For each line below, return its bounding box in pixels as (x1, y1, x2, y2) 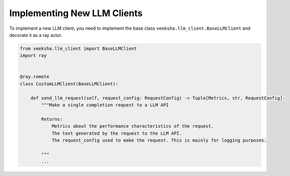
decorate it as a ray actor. (9, 32, 62, 38)
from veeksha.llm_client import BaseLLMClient (20, 45, 137, 51)
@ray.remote (20, 74, 50, 80)
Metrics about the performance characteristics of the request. (51, 124, 214, 129)
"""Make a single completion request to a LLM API (41, 102, 169, 108)
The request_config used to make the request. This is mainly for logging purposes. (51, 138, 267, 143)
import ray (20, 53, 47, 58)
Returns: (41, 116, 63, 122)
